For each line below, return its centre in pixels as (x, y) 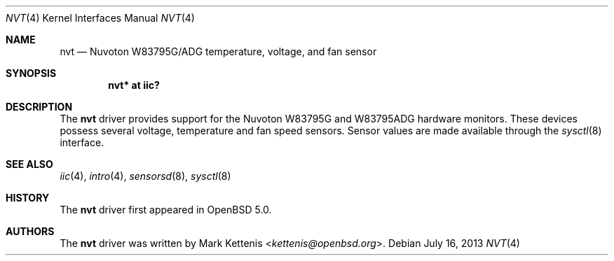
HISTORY (28, 198)
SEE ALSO (29, 164)
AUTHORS (30, 231)
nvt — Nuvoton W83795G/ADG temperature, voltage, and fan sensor (218, 51)
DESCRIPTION (39, 107)
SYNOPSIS (31, 73)
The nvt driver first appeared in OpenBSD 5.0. (166, 210)
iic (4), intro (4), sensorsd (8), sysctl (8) (145, 176)
